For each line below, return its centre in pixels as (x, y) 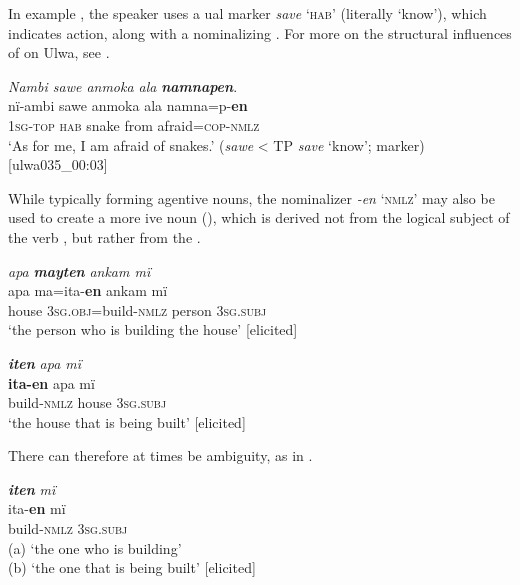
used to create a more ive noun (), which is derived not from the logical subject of (259, 217)
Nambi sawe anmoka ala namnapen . (123, 85)
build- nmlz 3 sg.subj (68, 528)
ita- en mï (37, 508)
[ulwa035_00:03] (58, 164)
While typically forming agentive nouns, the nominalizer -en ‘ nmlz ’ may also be (251, 197)
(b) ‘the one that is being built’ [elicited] (132, 567)
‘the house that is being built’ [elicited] (127, 421)
